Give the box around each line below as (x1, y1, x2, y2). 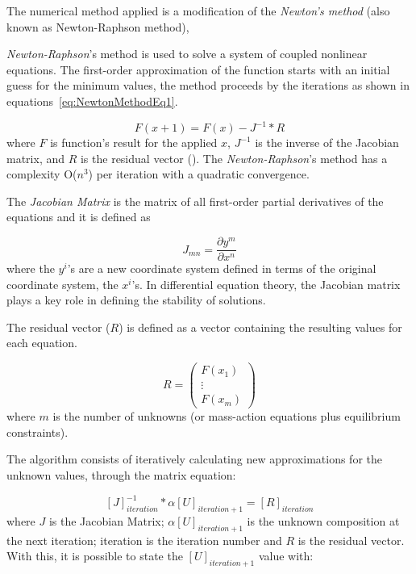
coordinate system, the (6, 275, 119, 292)
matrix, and (6, 149, 65, 166)
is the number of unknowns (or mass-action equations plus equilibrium (52, 408, 401, 425)
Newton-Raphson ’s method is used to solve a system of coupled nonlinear (6, 45, 368, 62)
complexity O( (6, 165, 77, 182)
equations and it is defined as (6, 208, 151, 225)
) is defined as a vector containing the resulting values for (119, 318, 402, 335)
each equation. (6, 334, 77, 351)
